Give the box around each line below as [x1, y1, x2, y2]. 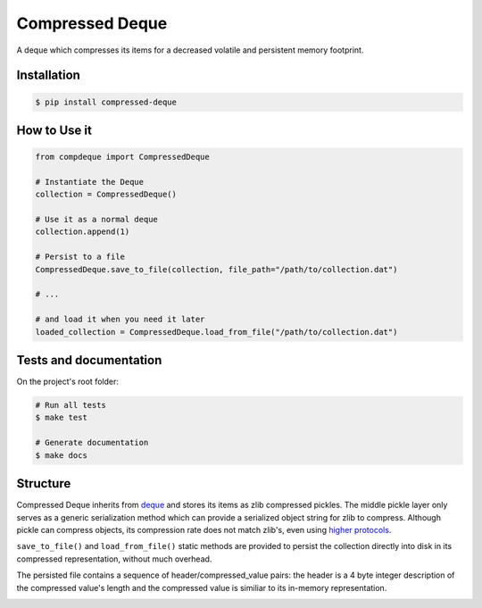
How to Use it [16, 122, 93, 137]
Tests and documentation [16, 353, 162, 368]
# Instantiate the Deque [35, 177, 145, 187]
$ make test [35, 412, 88, 423]
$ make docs [35, 450, 88, 460]
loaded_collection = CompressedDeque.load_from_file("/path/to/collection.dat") [35, 327, 398, 337]
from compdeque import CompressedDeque [35, 152, 210, 162]
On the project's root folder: [16, 376, 120, 387]
